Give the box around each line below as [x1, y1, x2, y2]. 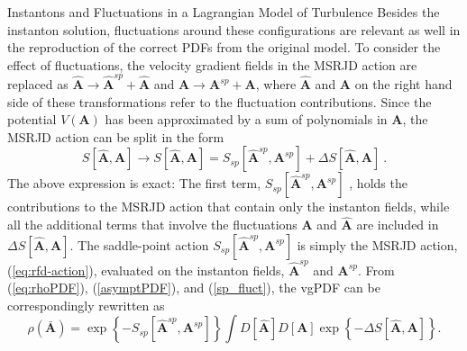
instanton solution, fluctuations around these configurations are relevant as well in [7, 20, 461, 39]
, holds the [349, 174, 407, 193]
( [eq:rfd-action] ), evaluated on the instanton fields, [7, 260, 285, 279]
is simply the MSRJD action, [297, 235, 458, 254]
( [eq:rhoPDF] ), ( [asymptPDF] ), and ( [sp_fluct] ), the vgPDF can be [7, 278, 380, 297]
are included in [356, 215, 439, 234]
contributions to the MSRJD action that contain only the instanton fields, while [7, 197, 450, 216]
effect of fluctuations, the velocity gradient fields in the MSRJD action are [7, 55, 417, 74]
